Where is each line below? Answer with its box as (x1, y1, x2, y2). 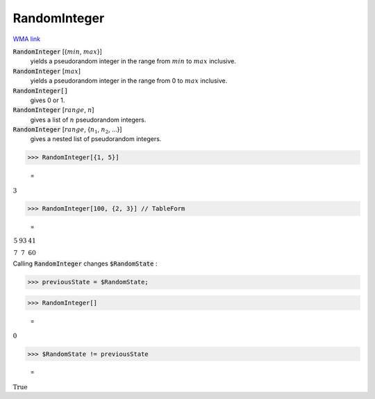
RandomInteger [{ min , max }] (12, 47, 102, 56)
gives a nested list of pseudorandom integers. (30, 135, 162, 143)
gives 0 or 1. (30, 96, 65, 104)
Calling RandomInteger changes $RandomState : (12, 259, 158, 268)
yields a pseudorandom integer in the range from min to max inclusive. (30, 57, 236, 65)
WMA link (12, 35, 41, 43)
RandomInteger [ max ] (12, 67, 81, 75)
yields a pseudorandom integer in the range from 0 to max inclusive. (30, 76, 228, 85)
